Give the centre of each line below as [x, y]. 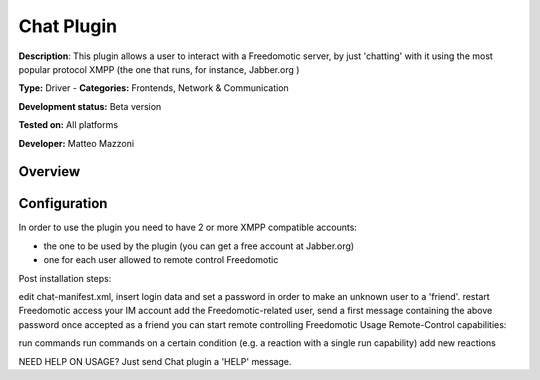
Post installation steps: [65, 278]
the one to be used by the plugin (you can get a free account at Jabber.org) [199, 246]
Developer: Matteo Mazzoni [76, 143]
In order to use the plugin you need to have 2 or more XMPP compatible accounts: [187, 227]
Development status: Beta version [90, 106]
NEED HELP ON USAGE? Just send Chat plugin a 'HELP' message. [155, 361]
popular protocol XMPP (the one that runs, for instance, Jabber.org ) [159, 69]
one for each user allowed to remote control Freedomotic [161, 260]
